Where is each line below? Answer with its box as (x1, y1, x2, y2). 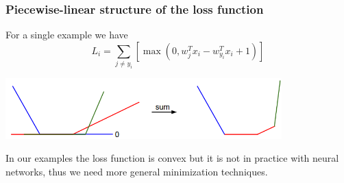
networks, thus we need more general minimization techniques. (5, 164, 268, 178)
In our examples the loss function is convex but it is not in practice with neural (5, 151, 339, 165)
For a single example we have (5, 27, 128, 42)
